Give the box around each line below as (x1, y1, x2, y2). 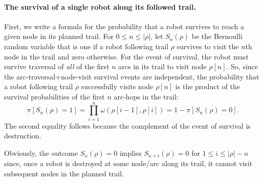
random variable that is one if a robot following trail (4, 41, 169, 51)
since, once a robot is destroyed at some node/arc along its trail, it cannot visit (4, 158, 253, 169)
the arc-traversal (4, 71, 56, 82)
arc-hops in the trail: (114, 91, 179, 102)
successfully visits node (81, 81, 154, 92)
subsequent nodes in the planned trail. (4, 168, 124, 178)
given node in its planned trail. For (4, 31, 114, 42)
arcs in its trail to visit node (118, 61, 207, 72)
